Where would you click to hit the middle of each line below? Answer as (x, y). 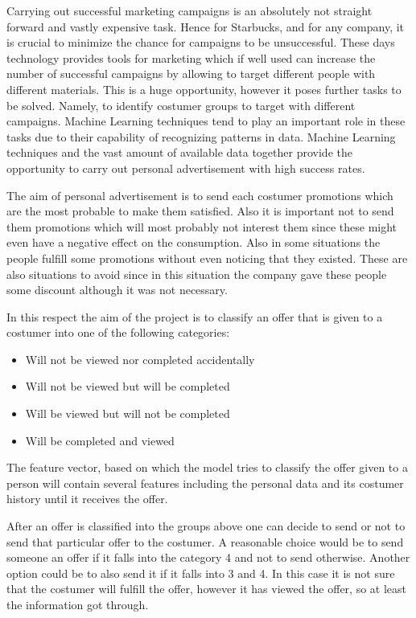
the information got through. (78, 604)
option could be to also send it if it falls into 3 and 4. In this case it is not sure (201, 573)
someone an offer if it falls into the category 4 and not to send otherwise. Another (208, 557)
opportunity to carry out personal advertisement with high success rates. (186, 168)
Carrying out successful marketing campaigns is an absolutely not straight (189, 10)
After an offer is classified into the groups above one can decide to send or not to (206, 526)
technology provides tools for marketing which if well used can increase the (191, 57)
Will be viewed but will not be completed (128, 413)
